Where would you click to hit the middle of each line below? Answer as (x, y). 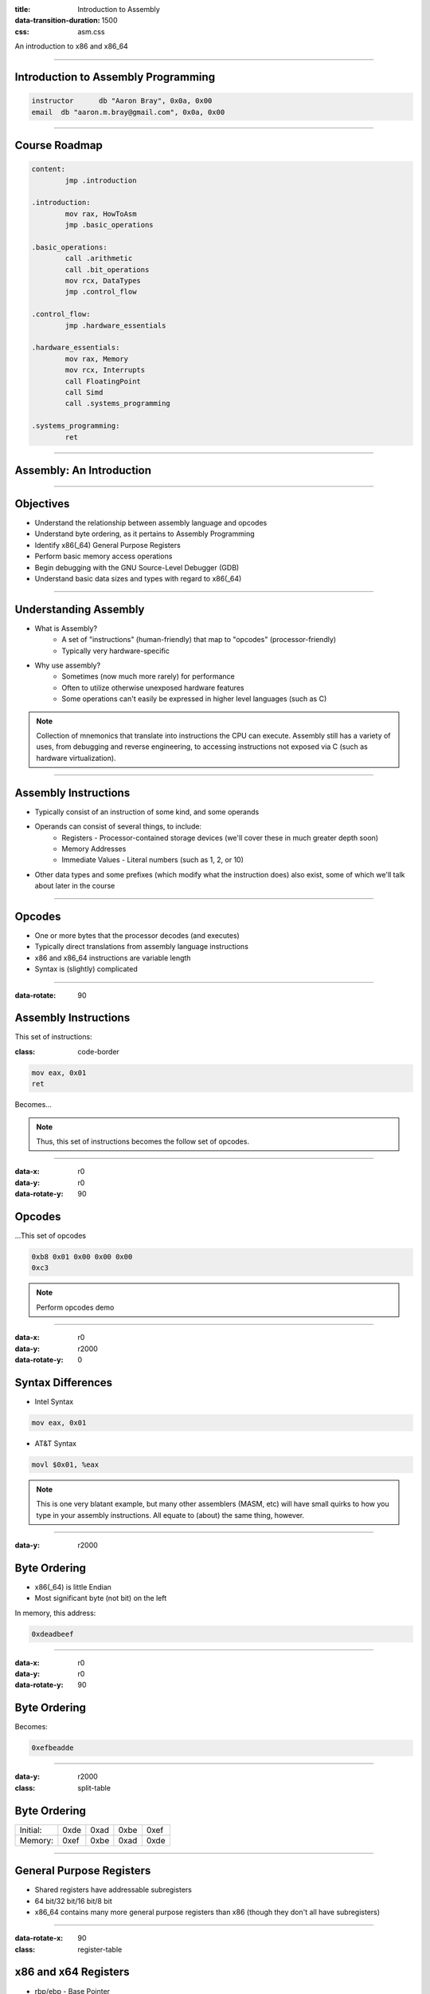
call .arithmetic (99, 258)
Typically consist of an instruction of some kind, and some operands (147, 812)
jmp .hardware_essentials (115, 325)
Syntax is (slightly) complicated (86, 969)
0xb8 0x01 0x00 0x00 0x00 (82, 1257)
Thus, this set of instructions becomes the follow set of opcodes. (143, 1141)
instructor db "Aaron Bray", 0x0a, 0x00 (122, 101)
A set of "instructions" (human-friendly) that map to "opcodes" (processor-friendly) (199, 640)
